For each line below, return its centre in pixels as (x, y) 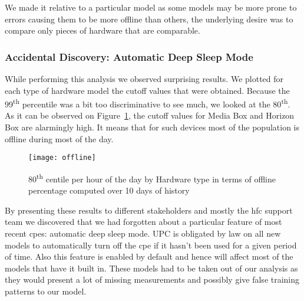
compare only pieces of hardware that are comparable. (103, 30)
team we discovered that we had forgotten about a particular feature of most (143, 222)
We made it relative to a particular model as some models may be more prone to (151, 7)
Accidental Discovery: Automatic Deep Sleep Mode (129, 56)
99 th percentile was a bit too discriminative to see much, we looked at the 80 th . (148, 103)
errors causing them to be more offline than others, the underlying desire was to (149, 19)
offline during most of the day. (59, 138)
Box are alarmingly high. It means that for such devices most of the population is (152, 127)
